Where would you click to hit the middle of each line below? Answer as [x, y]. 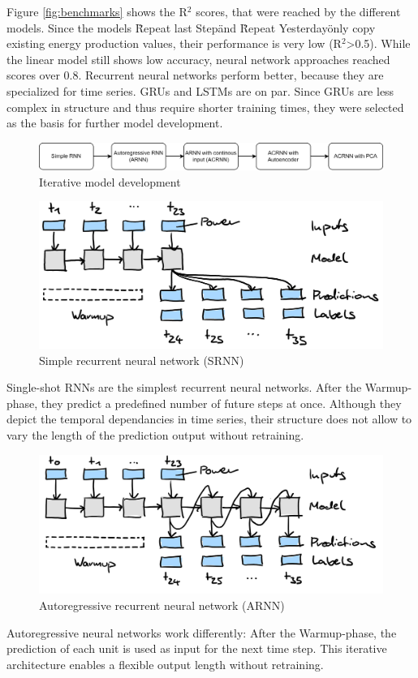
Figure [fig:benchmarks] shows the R [97, 11]
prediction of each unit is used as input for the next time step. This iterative [197, 648]
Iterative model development [110, 181]
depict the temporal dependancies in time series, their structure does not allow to [209, 419]
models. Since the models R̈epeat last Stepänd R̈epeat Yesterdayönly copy [191, 27]
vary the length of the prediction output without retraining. [155, 435]
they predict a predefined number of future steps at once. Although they [221, 403]
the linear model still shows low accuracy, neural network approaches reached [198, 59]
